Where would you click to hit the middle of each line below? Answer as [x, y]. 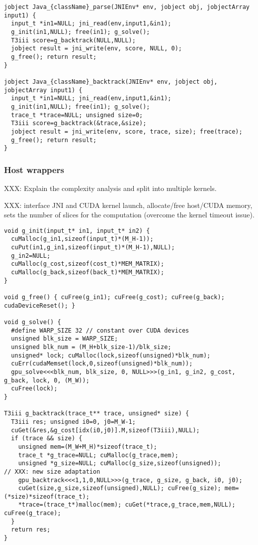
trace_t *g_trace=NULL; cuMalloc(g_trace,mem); [98, 455]
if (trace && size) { [47, 439]
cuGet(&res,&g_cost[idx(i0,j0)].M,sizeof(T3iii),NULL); [105, 430]
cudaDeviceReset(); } [40, 305]
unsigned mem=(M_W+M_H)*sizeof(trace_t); [87, 447]
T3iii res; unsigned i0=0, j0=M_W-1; [73, 422]
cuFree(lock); [34, 389]
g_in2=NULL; [31, 256]
